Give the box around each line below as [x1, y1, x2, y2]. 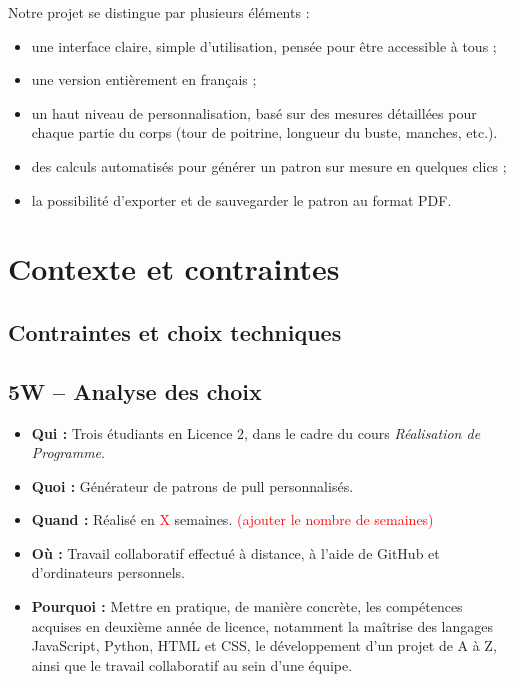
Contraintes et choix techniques [8, 316, 342, 347]
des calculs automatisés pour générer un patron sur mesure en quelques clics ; [31, 155, 507, 176]
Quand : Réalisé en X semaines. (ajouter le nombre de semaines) [31, 509, 434, 530]
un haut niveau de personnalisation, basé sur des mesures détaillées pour [31, 102, 477, 123]
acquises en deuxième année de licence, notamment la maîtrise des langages [31, 615, 493, 636]
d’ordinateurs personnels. [31, 562, 186, 583]
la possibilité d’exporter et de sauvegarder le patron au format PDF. [31, 189, 452, 210]
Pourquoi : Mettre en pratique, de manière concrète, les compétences [31, 596, 463, 617]
